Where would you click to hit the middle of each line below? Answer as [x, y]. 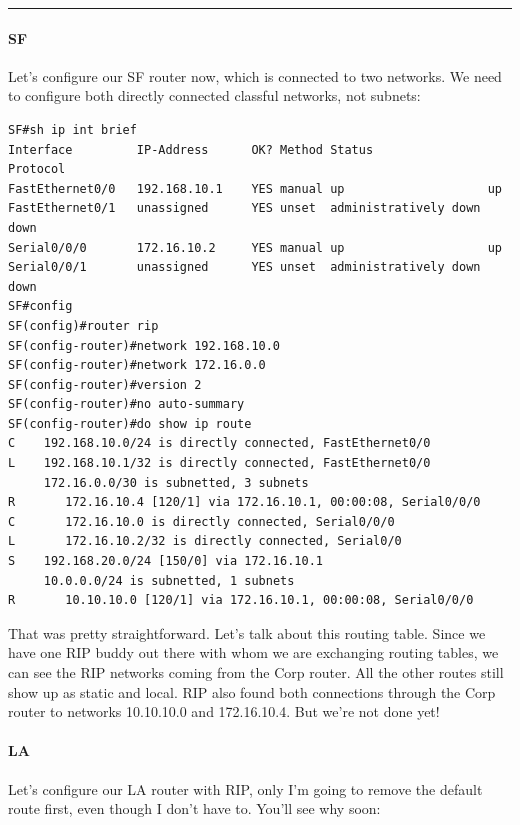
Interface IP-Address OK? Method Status [191, 149]
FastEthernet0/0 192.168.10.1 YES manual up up [255, 188]
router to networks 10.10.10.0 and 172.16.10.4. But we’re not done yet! [224, 711]
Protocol [37, 169]
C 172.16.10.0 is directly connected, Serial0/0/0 [201, 521]
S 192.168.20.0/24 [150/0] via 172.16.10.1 [165, 561]
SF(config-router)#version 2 [105, 384]
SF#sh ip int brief [72, 129]
